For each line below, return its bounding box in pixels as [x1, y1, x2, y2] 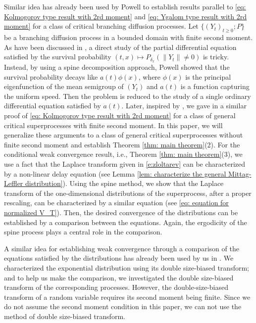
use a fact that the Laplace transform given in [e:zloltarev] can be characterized [4, 158, 246, 169]
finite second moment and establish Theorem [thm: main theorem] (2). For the [4, 139, 240, 149]
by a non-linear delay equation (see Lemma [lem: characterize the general [4, 168, 226, 179]
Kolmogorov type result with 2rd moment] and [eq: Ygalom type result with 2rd [4, 11, 247, 21]
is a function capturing [180, 81, 250, 92]
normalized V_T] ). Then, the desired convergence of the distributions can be [4, 207, 238, 217]
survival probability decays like [4, 71, 98, 82]
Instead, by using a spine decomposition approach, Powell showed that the [4, 62, 230, 72]
